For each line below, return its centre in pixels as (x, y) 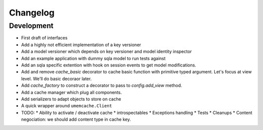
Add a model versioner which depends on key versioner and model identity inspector (106, 51)
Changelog (32, 13)
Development (31, 26)
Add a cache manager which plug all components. (72, 92)
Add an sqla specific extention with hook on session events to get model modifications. (109, 65)
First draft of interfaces (44, 38)
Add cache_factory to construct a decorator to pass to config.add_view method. (102, 85)
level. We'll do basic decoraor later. (56, 79)
